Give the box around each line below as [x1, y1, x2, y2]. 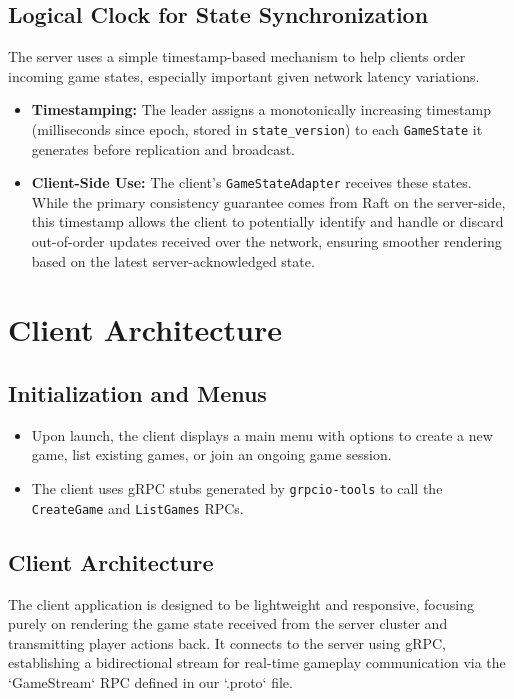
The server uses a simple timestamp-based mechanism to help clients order [8, 46, 466, 67]
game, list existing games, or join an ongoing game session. [31, 444, 392, 465]
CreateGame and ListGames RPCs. [31, 497, 244, 518]
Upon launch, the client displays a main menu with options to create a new [31, 424, 493, 445]
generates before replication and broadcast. [31, 138, 296, 159]
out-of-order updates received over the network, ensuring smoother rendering [31, 231, 502, 252]
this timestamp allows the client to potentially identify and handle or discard [31, 211, 504, 232]
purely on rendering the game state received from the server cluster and [8, 613, 448, 634]
